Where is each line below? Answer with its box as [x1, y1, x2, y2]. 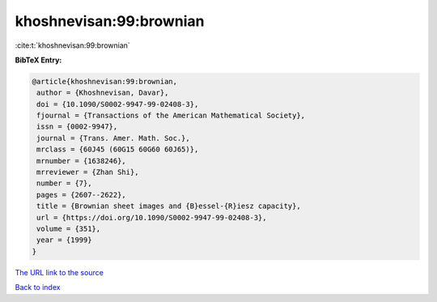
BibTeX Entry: [15, 55, 62, 65]
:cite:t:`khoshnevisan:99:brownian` [15, 40, 131, 50]
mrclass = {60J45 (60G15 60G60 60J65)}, [36, 145, 199, 154]
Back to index [15, 283, 61, 292]
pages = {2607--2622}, [36, 190, 127, 199]
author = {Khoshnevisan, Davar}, [36, 88, 169, 97]
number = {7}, [36, 179, 92, 188]
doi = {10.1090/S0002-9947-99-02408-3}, [36, 100, 199, 108]
